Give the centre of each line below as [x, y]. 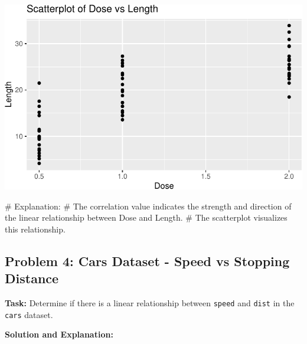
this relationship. [35, 229]
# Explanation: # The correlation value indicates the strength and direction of [148, 206]
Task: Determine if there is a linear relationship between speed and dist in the [150, 303]
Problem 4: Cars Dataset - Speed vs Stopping [147, 261]
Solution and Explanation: [59, 334]
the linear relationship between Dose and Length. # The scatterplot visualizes [146, 217]
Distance [32, 278]
